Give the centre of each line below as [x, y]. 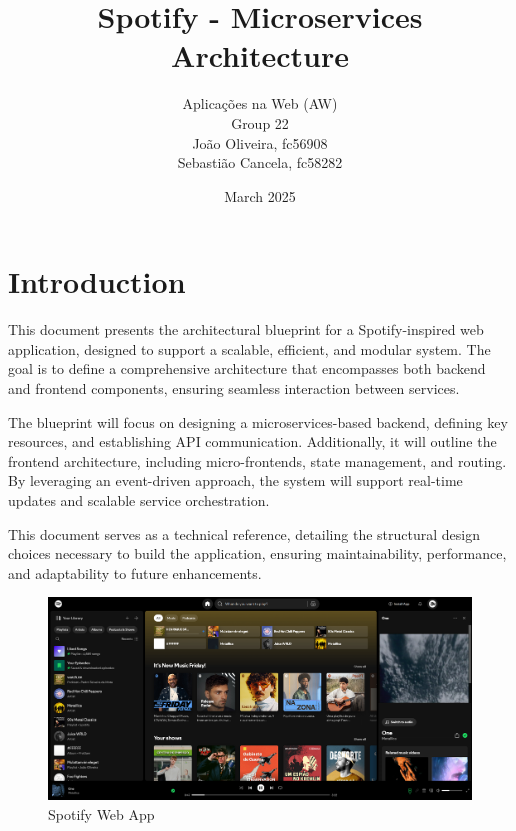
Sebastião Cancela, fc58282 [260, 162]
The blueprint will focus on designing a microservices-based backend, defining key [258, 421]
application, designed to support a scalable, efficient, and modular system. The [249, 348]
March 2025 [260, 195]
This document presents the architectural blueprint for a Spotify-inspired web [246, 329]
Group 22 [260, 122]
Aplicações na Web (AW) [260, 103]
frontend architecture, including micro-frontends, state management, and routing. [257, 460]
